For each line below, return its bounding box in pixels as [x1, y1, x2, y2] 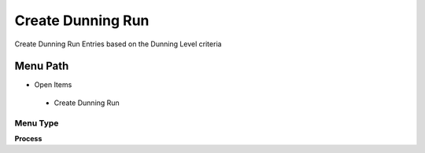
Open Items [34, 80, 72, 89]
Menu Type [14, 118, 59, 129]
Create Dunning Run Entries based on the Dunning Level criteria [14, 39, 222, 49]
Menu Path [14, 60, 69, 73]
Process [14, 133, 42, 143]
